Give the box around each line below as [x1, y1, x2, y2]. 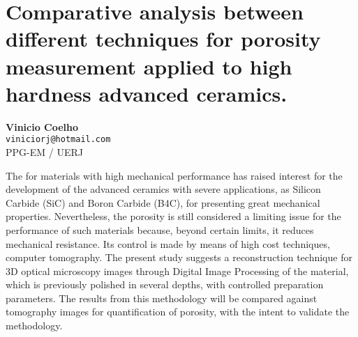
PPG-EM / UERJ [6, 144, 83, 159]
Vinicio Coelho [6, 119, 79, 134]
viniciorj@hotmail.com [6, 134, 111, 145]
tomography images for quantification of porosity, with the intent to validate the [6, 304, 350, 319]
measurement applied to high [6, 52, 292, 80]
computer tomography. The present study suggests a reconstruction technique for [6, 250, 352, 265]
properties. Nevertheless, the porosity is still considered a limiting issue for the [6, 209, 341, 224]
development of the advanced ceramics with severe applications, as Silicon [6, 182, 321, 196]
